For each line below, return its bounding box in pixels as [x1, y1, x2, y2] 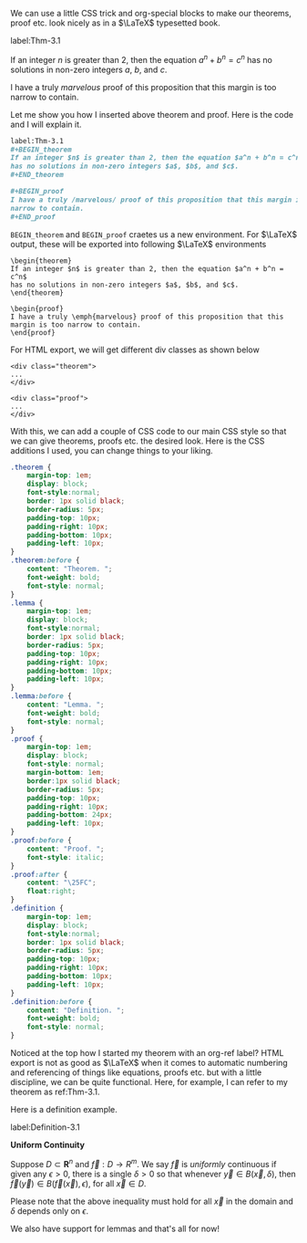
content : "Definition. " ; [26, 1006, 126, 1015]
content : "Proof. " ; [26, 844, 105, 853]
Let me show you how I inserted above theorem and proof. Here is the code [10, 109, 294, 120]
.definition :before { [10, 997, 93, 1007]
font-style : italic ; [26, 852, 105, 862]
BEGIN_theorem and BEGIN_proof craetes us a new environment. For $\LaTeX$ [10, 228, 298, 240]
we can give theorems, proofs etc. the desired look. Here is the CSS [10, 435, 265, 446]
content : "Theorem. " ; [26, 565, 113, 574]
